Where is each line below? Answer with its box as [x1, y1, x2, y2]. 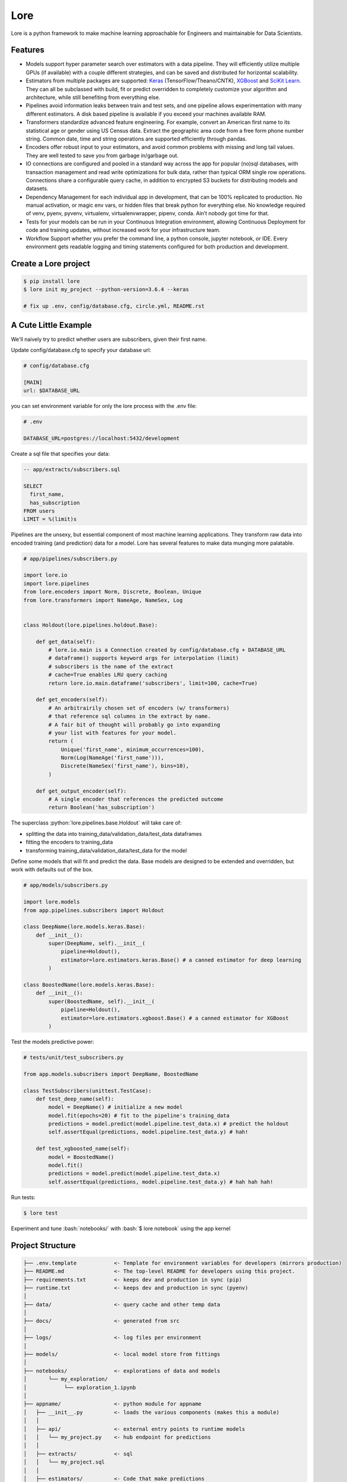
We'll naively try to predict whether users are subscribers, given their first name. [11, 336, 207, 343]
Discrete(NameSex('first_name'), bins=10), [60, 762, 189, 769]
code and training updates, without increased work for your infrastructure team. [25, 226, 221, 234]
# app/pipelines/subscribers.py [23, 555, 118, 562]
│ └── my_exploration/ [23, 1376, 108, 1382]
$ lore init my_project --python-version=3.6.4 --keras [23, 286, 189, 293]
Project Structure [11, 1240, 76, 1250]
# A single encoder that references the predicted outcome [48, 796, 224, 803]
